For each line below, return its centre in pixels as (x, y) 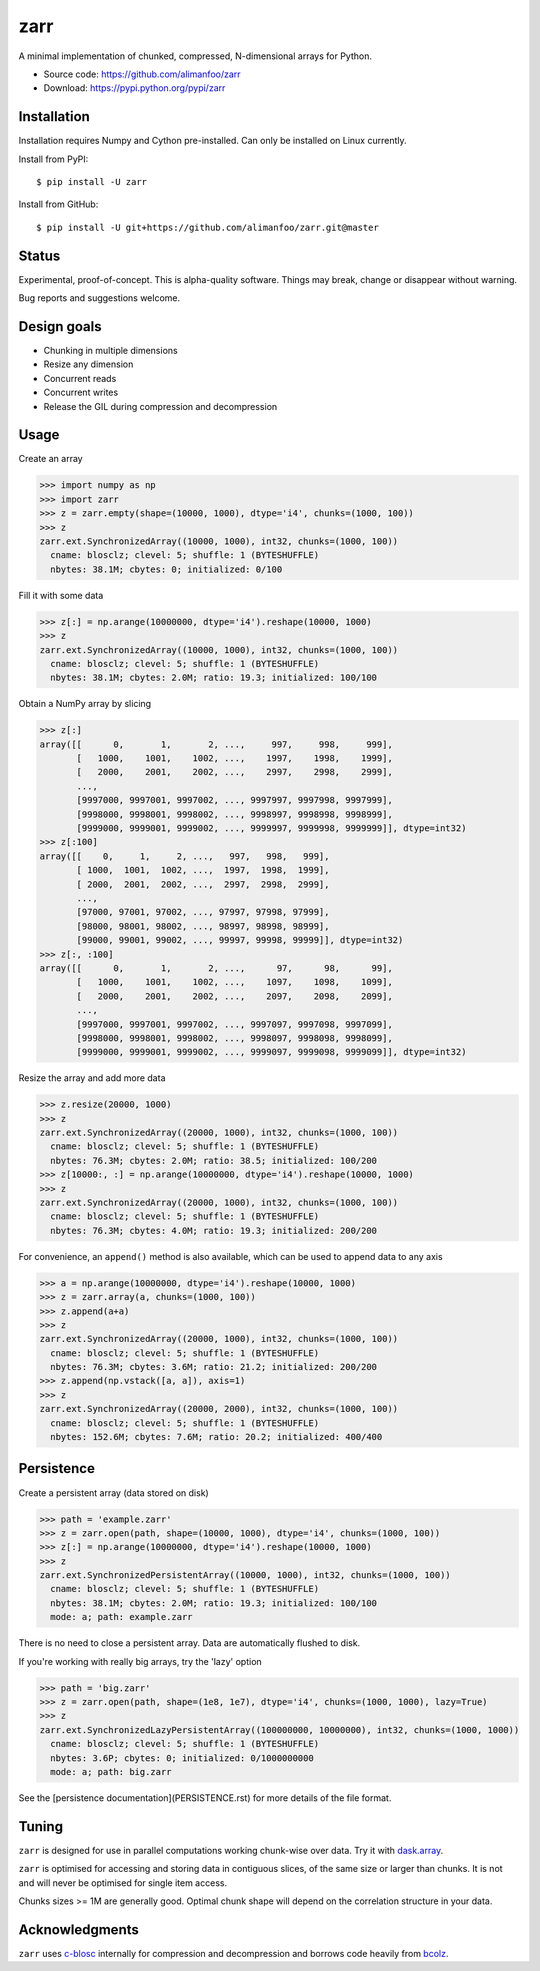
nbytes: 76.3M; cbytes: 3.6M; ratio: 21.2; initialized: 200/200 (214, 1367)
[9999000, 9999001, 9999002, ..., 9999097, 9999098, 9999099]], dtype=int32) (271, 1052)
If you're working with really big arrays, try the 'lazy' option (140, 1661)
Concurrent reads (80, 378)
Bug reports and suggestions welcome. (99, 298)
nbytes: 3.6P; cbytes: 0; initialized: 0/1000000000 (182, 1758)
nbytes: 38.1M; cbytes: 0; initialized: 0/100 (166, 569)
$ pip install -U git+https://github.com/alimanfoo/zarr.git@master (207, 227)
